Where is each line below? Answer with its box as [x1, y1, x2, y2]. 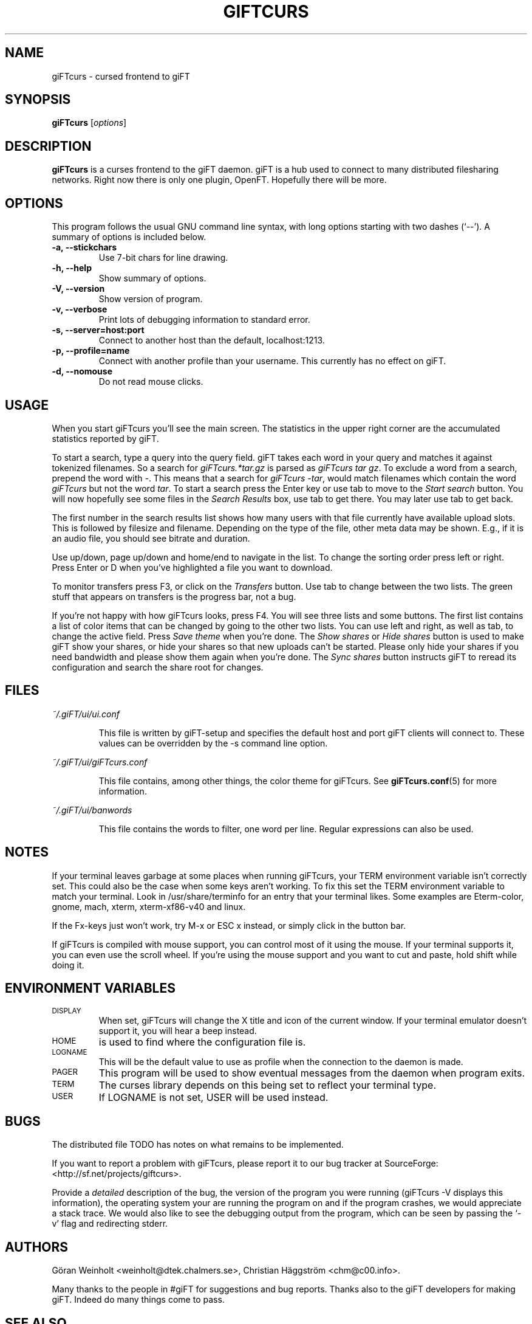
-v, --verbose [52, 304, 107, 315]
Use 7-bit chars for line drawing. [98, 252, 228, 263]
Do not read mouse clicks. [98, 376, 203, 387]
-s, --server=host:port [52, 325, 145, 336]
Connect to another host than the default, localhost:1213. [98, 335, 325, 346]
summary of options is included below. [52, 232, 206, 243]
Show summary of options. [98, 273, 206, 284]
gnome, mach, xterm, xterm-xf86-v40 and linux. [52, 901, 246, 912]
